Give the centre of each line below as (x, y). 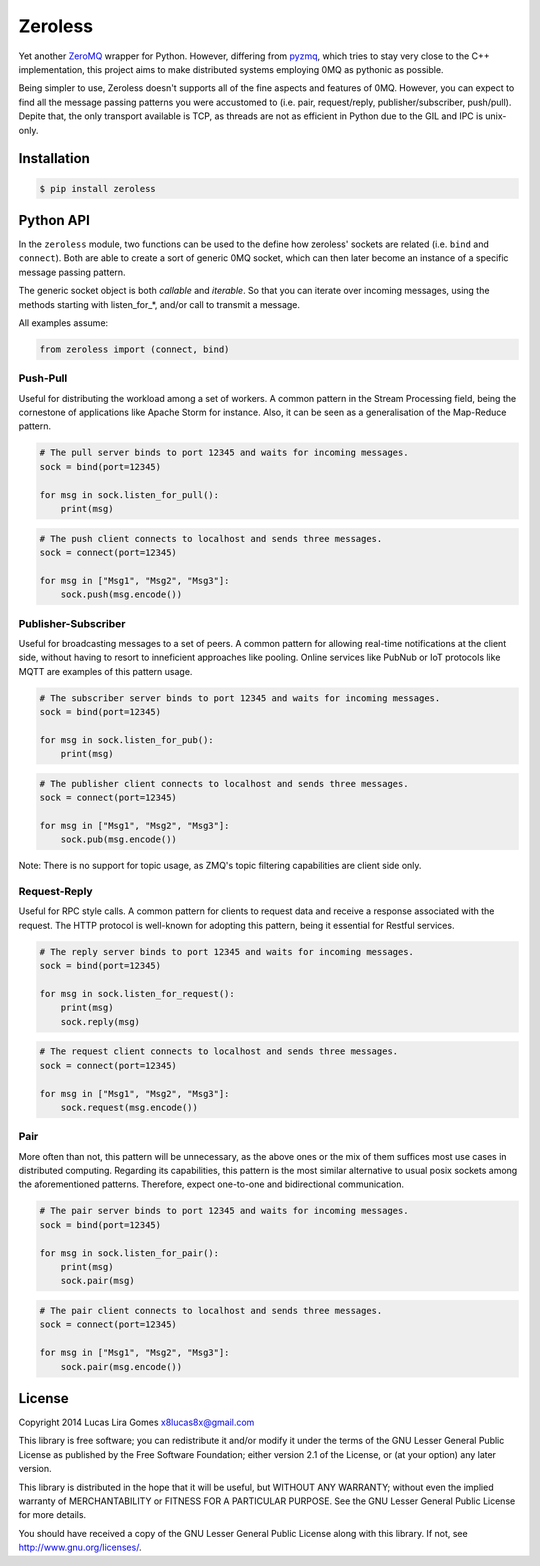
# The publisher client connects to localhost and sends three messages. (224, 783)
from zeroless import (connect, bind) (134, 349)
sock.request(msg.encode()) (129, 1107)
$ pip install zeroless (98, 188)
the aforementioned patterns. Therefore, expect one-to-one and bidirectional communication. (211, 1184)
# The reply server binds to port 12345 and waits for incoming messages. (227, 951)
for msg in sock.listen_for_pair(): (129, 1253)
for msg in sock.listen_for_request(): (137, 994)
